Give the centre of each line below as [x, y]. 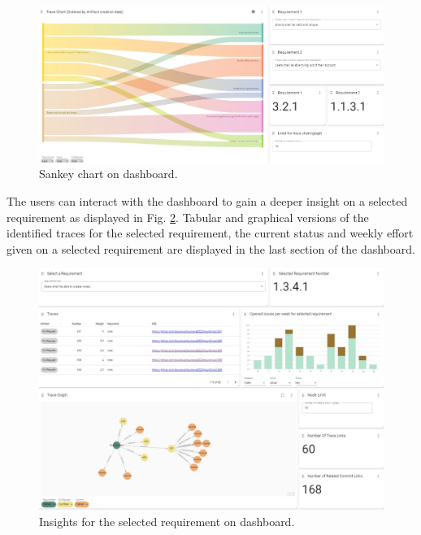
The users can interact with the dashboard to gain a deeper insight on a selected [207, 201]
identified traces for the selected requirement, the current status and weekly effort [210, 233]
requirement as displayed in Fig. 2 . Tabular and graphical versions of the [188, 217]
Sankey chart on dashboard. [109, 174]
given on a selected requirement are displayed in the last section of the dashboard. [211, 248]
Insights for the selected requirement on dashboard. [167, 522]
